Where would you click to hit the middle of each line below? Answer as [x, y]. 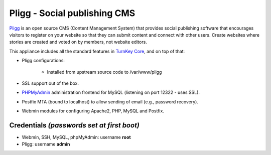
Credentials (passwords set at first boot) [75, 125]
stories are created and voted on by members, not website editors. [78, 42]
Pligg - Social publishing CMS [72, 13]
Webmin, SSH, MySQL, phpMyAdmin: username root [76, 137]
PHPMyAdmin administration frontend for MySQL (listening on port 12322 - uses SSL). [111, 92]
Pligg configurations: [43, 61]
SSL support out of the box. [50, 83]
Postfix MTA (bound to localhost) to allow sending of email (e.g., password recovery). [110, 102]
